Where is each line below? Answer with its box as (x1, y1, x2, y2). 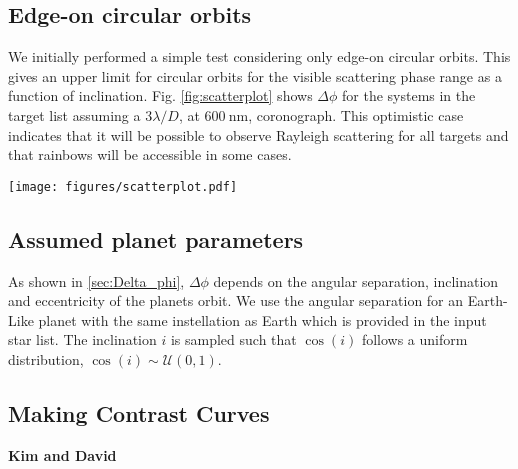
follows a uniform (361, 329, 468, 350)
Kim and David (8, 444, 117, 465)
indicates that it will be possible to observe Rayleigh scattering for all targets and (8, 124, 509, 145)
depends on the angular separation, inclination (213, 270, 499, 291)
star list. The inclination (8, 329, 157, 350)
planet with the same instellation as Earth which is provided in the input (38, 309, 487, 330)
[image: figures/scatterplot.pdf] (8, 179, 238, 194)
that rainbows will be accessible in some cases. (8, 144, 292, 165)
